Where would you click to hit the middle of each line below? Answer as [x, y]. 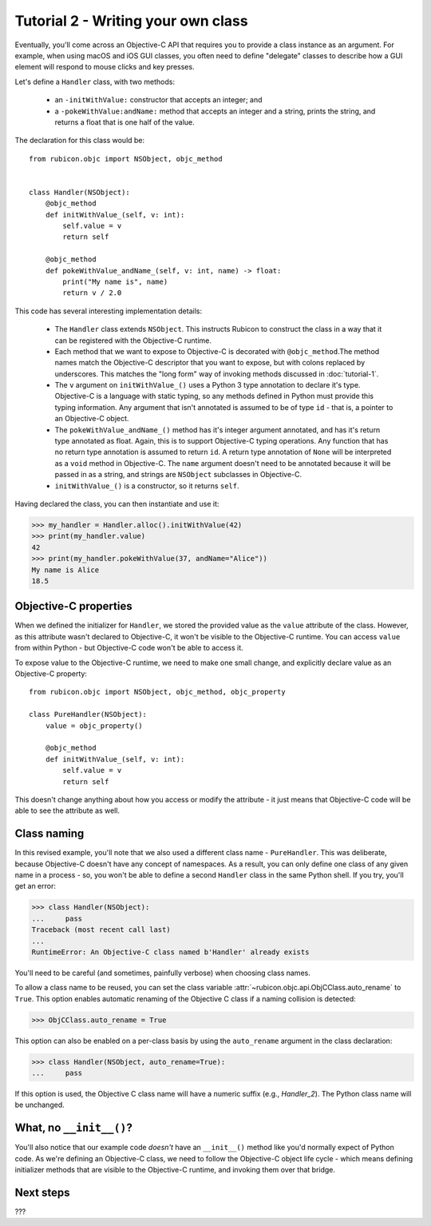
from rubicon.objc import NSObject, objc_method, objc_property [158, 692]
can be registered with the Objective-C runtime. [133, 340]
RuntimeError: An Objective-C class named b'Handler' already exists [170, 952]
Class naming [49, 834]
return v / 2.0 [92, 293]
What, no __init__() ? [74, 1128]
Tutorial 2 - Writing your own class [131, 21]
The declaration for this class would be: [80, 141]
